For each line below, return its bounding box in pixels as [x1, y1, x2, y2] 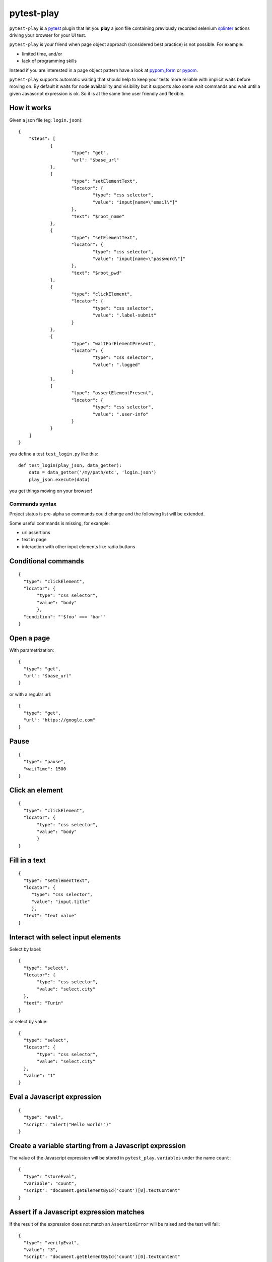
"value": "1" [23, 1073, 56, 1078]
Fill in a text [9, 856, 46, 864]
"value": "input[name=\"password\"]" [92, 256, 186, 261]
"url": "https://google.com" [23, 717, 96, 723]
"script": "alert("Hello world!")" [23, 1121, 112, 1127]
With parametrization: [9, 647, 54, 653]
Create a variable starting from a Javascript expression [9, 1141, 186, 1150]
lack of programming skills [22, 58, 77, 64]
